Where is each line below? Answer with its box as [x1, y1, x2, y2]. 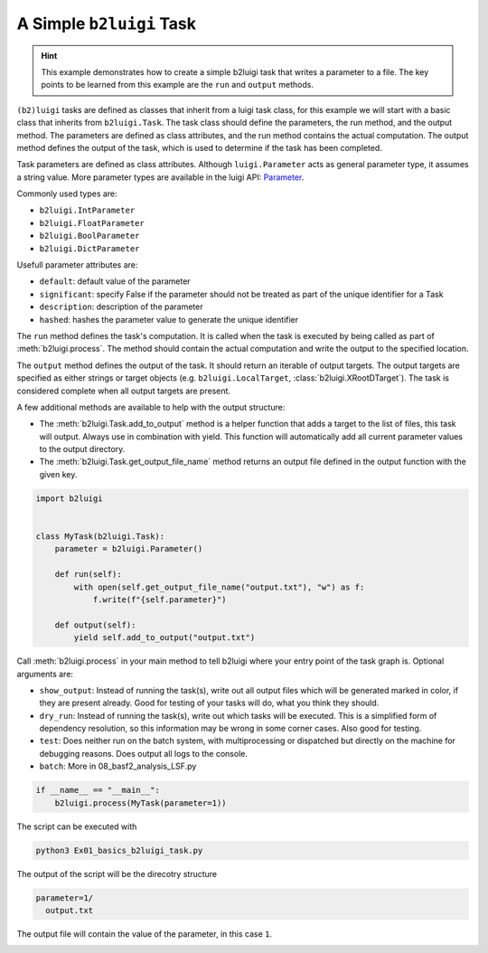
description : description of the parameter [39, 301, 203, 312]
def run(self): [54, 570, 122, 580]
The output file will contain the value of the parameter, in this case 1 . [16, 928, 273, 939]
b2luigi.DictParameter [39, 243, 140, 253]
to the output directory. [39, 444, 126, 455]
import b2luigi [35, 493, 103, 504]
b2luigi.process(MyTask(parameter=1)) [54, 797, 227, 808]
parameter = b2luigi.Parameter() [54, 543, 203, 554]
